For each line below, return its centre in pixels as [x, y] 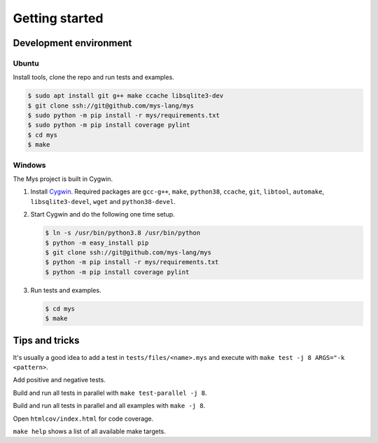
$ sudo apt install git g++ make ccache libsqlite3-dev [126, 96]
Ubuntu [26, 63]
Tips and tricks [46, 341]
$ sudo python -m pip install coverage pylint [109, 125]
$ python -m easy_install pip [97, 242]
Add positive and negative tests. [59, 380]
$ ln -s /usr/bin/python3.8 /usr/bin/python [123, 233]
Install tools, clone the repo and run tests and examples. [93, 78]
